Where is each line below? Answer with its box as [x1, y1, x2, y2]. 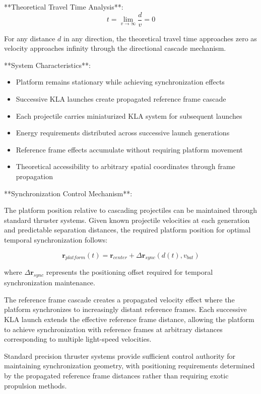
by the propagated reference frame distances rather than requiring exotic [4, 370, 229, 380]
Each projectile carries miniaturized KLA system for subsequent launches [16, 110, 242, 121]
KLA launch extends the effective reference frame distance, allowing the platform [4, 313, 254, 324]
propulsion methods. [4, 380, 67, 390]
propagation [16, 171, 53, 181]
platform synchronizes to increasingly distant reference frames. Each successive [4, 304, 247, 314]
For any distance [4, 33, 55, 43]
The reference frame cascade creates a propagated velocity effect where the [4, 294, 235, 304]
